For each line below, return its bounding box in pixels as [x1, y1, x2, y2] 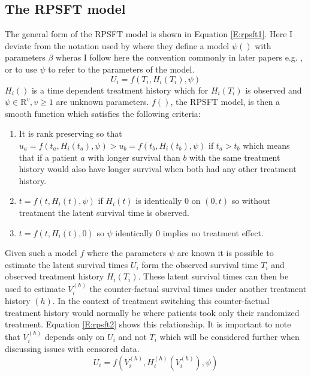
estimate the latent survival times [5, 258, 128, 270]
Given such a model [5, 246, 77, 259]
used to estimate [5, 282, 65, 294]
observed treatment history [5, 270, 104, 282]
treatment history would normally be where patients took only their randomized [5, 306, 300, 318]
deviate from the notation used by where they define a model [5, 39, 230, 52]
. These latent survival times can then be [138, 270, 289, 282]
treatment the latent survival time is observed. [19, 206, 190, 218]
